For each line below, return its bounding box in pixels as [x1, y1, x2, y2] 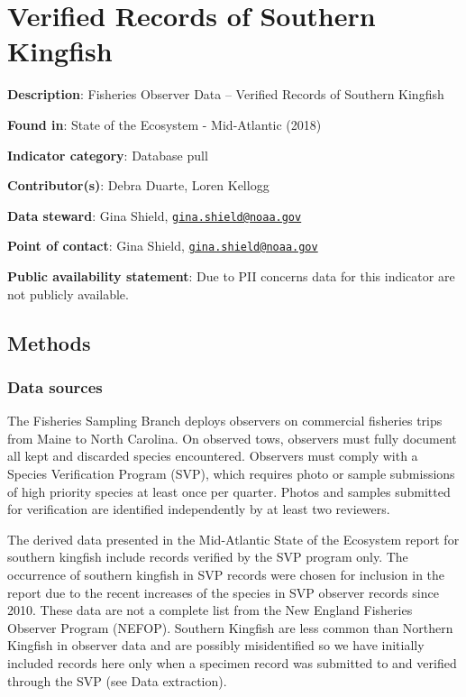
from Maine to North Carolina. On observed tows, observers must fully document [7, 428, 457, 447]
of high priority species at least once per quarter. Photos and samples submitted [7, 481, 451, 500]
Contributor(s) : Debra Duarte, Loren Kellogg [7, 176, 270, 195]
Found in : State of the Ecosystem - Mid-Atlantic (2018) [7, 115, 322, 133]
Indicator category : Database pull [7, 145, 208, 164]
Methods [7, 328, 91, 356]
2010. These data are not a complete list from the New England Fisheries [7, 601, 413, 619]
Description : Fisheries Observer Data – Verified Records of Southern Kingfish [7, 85, 444, 104]
